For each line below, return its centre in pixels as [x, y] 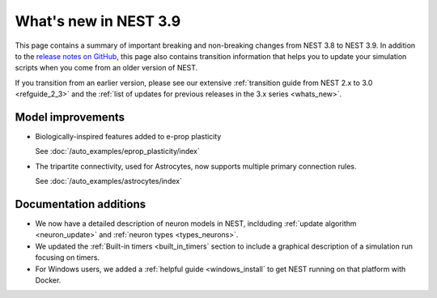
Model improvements [70, 117]
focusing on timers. [68, 258]
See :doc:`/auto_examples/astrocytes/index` [108, 181]
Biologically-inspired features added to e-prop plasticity [128, 137]
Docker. [48, 280]
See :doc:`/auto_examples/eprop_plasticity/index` [117, 151]
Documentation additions [80, 204]
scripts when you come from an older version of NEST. [106, 68]
